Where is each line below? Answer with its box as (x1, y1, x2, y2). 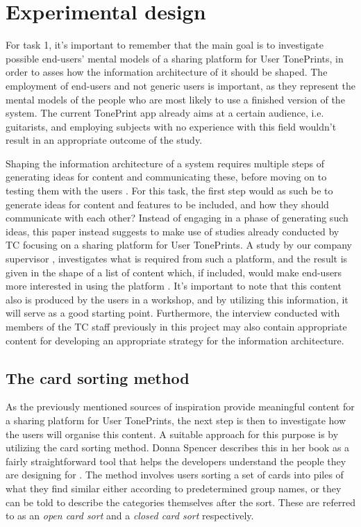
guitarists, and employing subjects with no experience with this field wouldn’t (6, 119, 337, 133)
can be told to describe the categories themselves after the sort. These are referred (6, 494, 355, 509)
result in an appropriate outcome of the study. (6, 133, 203, 147)
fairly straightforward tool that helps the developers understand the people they (6, 453, 346, 468)
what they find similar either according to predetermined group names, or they (6, 480, 342, 495)
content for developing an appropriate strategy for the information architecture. (6, 333, 344, 347)
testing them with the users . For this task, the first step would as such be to (6, 183, 333, 198)
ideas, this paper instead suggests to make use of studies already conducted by (6, 224, 339, 238)
